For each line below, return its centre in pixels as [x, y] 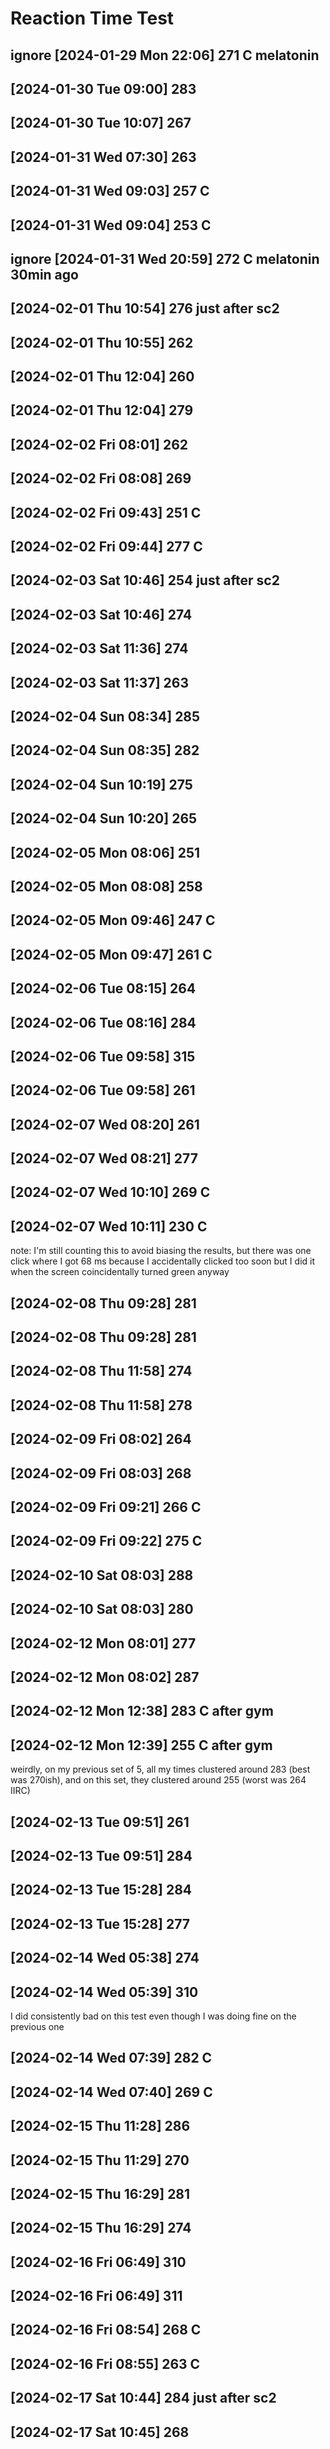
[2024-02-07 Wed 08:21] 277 [104, 1158]
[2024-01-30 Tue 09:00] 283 [103, 88]
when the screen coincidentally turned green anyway [120, 1272]
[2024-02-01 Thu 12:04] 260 [102, 377]
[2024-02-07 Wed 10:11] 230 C [109, 1226]
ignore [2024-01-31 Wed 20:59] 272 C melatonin [165, 258]
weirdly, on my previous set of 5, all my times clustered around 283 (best [160, 1769]
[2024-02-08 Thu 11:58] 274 [101, 1371]
